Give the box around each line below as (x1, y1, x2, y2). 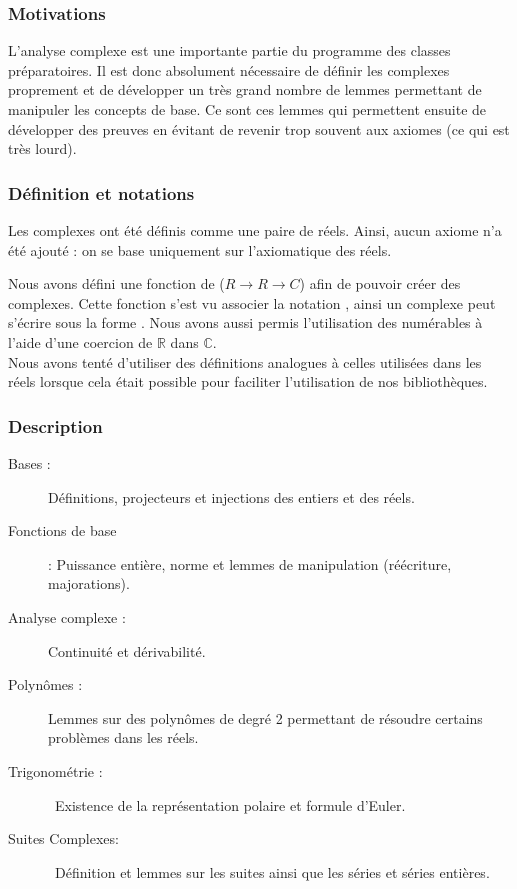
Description (8, 413, 103, 438)
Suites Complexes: (8, 828, 119, 849)
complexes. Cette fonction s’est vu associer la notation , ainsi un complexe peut (8, 292, 496, 313)
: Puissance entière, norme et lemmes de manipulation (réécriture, (48, 553, 452, 574)
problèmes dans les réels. (48, 727, 199, 748)
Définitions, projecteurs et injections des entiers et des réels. (48, 486, 415, 507)
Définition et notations (8, 180, 195, 205)
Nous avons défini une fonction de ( (8, 273, 225, 294)
